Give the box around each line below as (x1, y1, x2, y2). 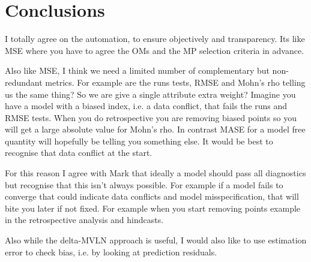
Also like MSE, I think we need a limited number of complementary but (5, 64, 270, 77)
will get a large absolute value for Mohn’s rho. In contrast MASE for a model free (5, 123, 306, 135)
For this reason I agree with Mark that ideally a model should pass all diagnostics (5, 167, 306, 179)
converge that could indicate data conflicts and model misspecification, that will (5, 190, 299, 203)
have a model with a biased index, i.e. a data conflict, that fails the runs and (5, 100, 288, 112)
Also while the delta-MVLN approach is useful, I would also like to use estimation (5, 234, 307, 246)
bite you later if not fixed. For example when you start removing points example (5, 201, 301, 214)
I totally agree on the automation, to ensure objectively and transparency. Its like (5, 32, 305, 45)
